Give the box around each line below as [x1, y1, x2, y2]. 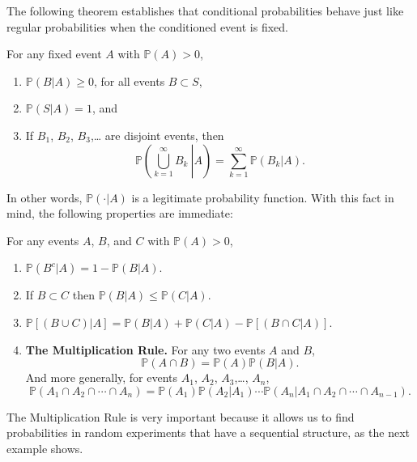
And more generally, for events [25, 369, 178, 386]
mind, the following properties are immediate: [6, 205, 233, 222]
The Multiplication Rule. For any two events [25, 341, 266, 358]
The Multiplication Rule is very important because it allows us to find [6, 408, 355, 425]
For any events [6, 231, 79, 248]
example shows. [6, 439, 83, 456]
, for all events [93, 72, 165, 89]
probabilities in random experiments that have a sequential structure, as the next [6, 424, 410, 441]
